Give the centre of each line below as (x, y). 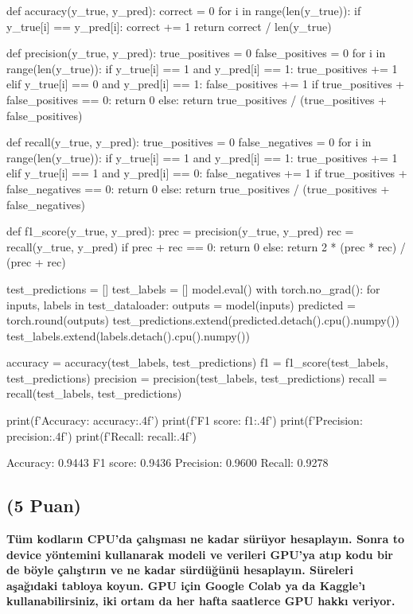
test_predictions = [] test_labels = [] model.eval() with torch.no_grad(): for (193, 288)
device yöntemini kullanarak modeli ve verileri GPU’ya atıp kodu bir (200, 554)
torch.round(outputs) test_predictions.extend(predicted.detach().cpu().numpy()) (203, 320)
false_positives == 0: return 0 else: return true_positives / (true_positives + (197, 99)
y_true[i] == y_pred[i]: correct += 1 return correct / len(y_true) (169, 26)
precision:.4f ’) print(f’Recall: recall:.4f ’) (101, 435)
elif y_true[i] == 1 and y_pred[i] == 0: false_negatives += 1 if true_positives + (207, 173)
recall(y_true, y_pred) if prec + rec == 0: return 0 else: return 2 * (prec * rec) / (206, 246)
